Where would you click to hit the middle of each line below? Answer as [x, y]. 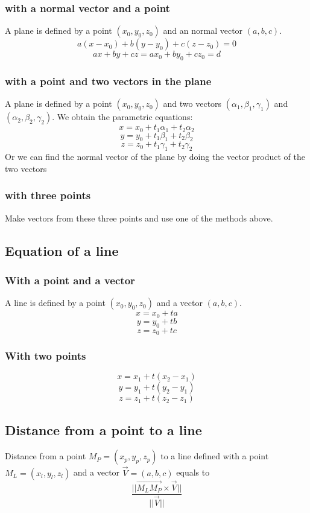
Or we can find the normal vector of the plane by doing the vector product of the [155, 157]
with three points [48, 195]
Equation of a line [62, 250]
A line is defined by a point [55, 303]
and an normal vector [203, 30]
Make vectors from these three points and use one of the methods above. [139, 218]
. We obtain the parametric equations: [122, 117]
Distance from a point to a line [103, 429]
